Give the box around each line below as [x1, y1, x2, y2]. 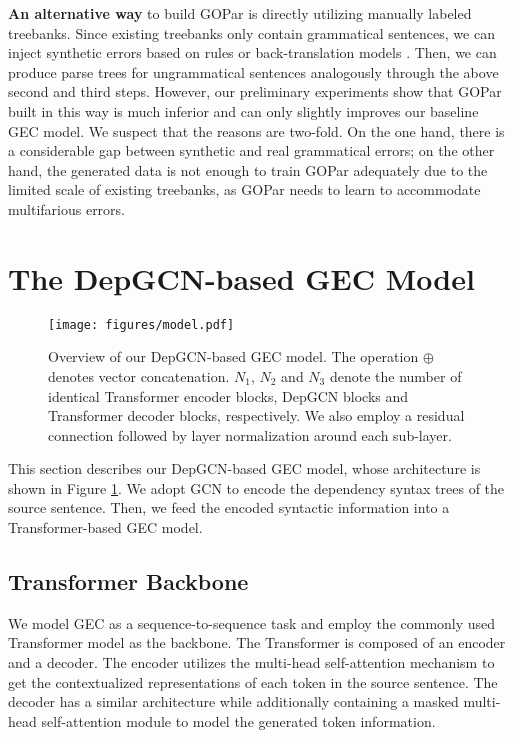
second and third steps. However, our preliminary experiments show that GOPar [8, 81, 502, 102]
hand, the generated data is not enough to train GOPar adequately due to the [8, 159, 488, 180]
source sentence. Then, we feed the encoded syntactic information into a [8, 497, 450, 518]
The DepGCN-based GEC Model [8, 257, 475, 298]
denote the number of [329, 365, 462, 386]
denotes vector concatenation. [48, 365, 230, 386]
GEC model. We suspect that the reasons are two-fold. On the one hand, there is [8, 120, 505, 141]
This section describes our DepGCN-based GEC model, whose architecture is [8, 458, 481, 479]
